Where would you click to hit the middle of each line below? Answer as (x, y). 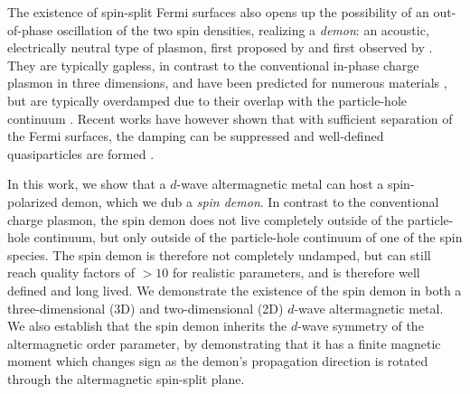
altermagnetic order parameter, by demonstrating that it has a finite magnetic (224, 343)
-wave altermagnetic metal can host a (280, 184)
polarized (33, 201)
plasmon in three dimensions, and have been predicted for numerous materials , (227, 83)
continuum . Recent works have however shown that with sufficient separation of (230, 118)
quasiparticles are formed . (81, 153)
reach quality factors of (71, 272)
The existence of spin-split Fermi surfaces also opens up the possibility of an (218, 12)
